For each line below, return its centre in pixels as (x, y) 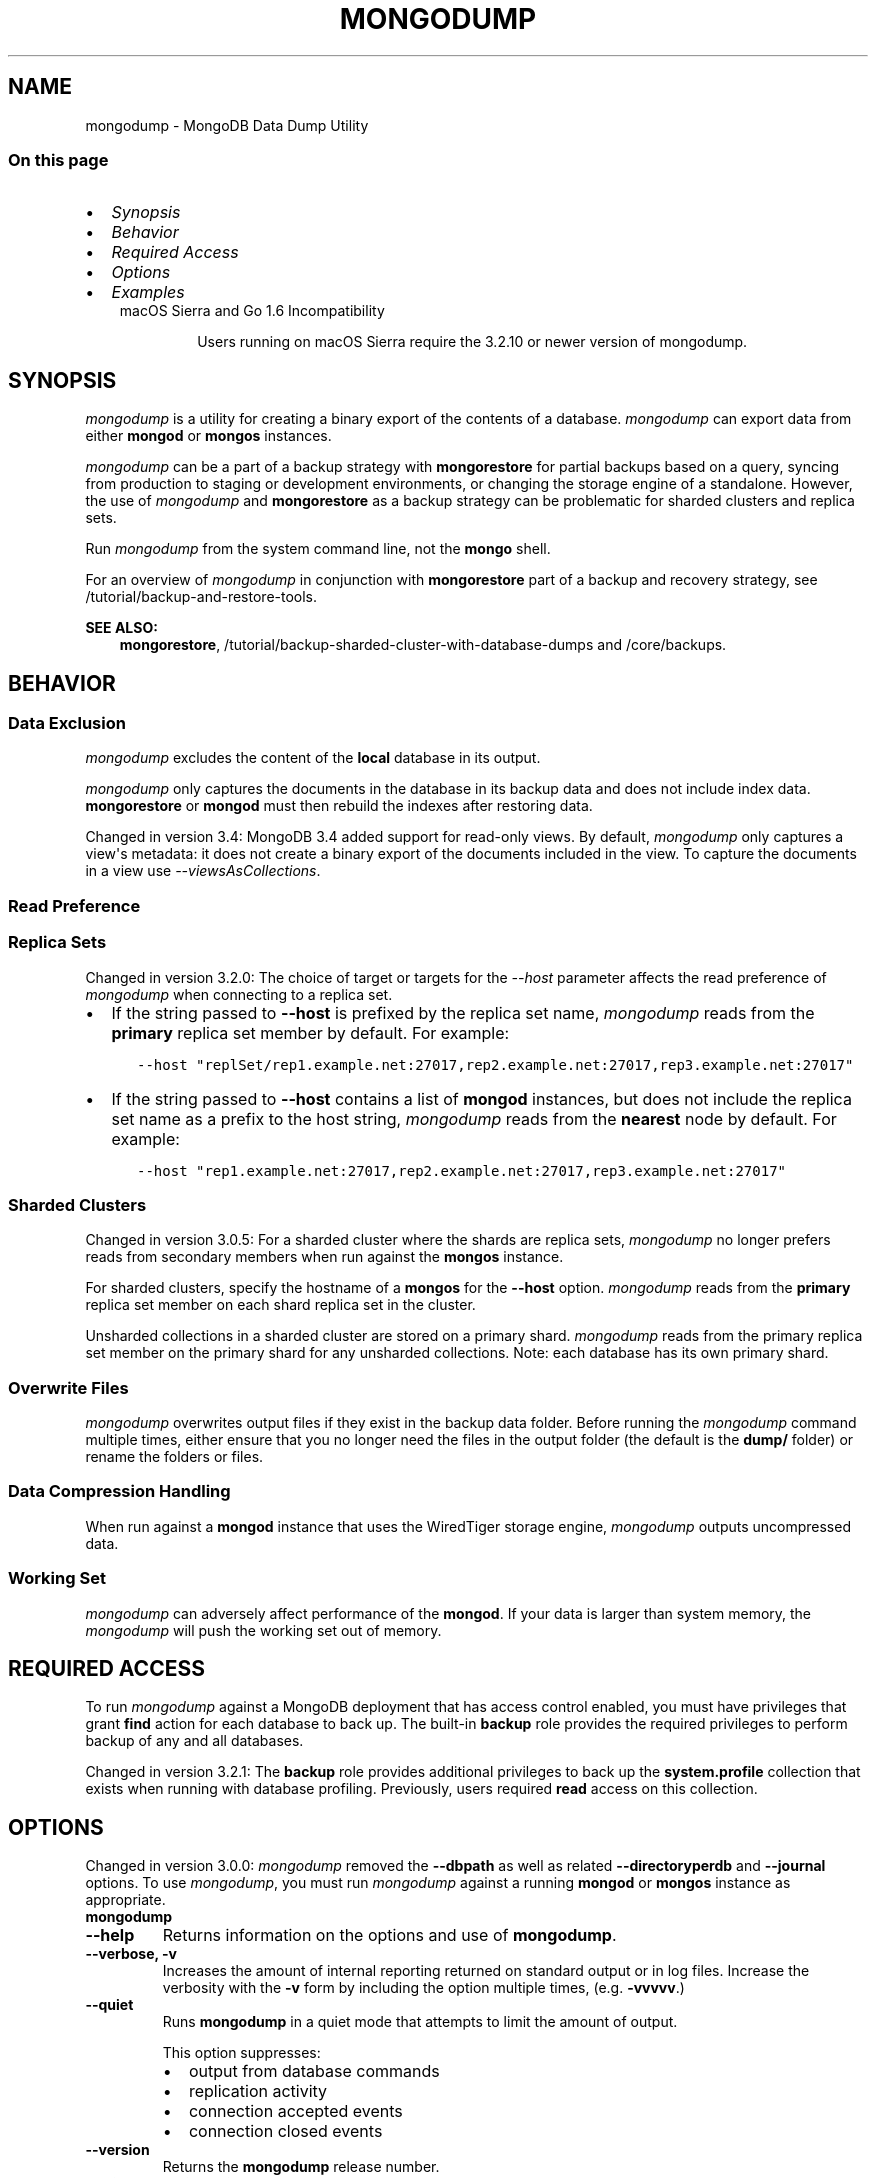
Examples (148, 292)
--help (110, 1935)
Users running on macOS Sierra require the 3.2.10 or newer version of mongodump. (472, 342)
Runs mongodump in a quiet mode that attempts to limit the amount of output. (420, 2022)
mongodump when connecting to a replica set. (239, 994)
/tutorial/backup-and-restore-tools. (201, 597)
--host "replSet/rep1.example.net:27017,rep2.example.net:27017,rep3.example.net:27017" (495, 1064)
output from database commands (314, 2071)
